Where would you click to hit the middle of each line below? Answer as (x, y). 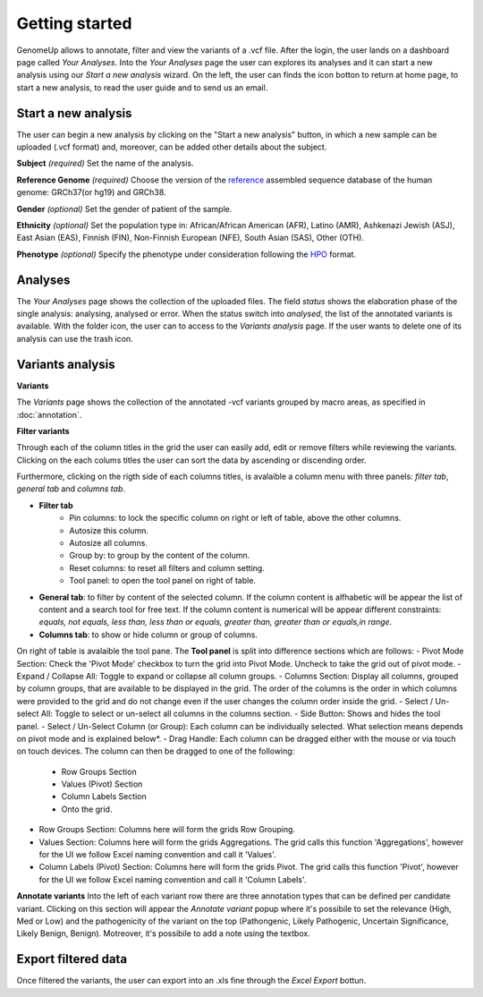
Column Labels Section (104, 797)
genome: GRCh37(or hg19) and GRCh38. (91, 192)
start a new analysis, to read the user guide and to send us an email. (142, 87)
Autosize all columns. (108, 543)
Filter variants (43, 430)
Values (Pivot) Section (102, 784)
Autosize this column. (109, 530)
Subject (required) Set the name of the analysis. (105, 163)
